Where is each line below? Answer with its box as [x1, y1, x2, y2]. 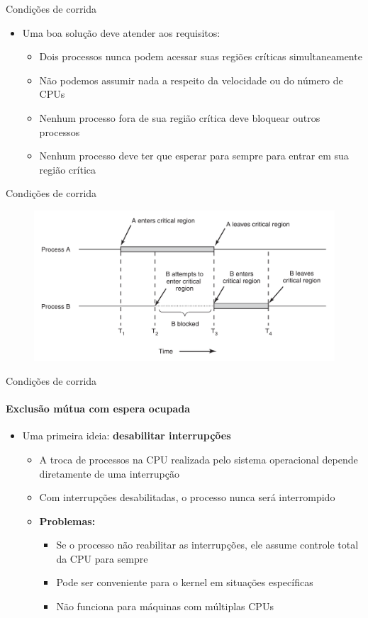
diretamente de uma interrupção [39, 466, 179, 481]
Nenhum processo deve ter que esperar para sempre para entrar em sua [39, 148, 349, 163]
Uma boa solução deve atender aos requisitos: [22, 25, 221, 40]
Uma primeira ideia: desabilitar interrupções [22, 428, 231, 443]
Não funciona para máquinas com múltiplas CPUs [56, 599, 274, 614]
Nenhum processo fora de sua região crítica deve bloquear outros [39, 110, 320, 125]
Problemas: [39, 513, 96, 528]
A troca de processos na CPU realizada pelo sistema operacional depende [39, 451, 358, 466]
